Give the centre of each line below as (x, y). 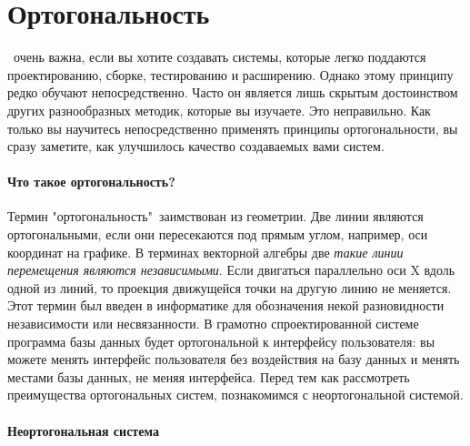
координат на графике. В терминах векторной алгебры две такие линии (205, 252)
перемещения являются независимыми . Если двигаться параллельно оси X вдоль (231, 270)
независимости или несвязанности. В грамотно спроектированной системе (213, 324)
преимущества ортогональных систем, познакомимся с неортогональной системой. (235, 395)
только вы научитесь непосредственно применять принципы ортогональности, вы (233, 128)
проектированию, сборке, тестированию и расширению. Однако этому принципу (230, 74)
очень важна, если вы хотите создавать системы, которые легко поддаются (220, 57)
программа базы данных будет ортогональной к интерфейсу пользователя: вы (221, 341)
